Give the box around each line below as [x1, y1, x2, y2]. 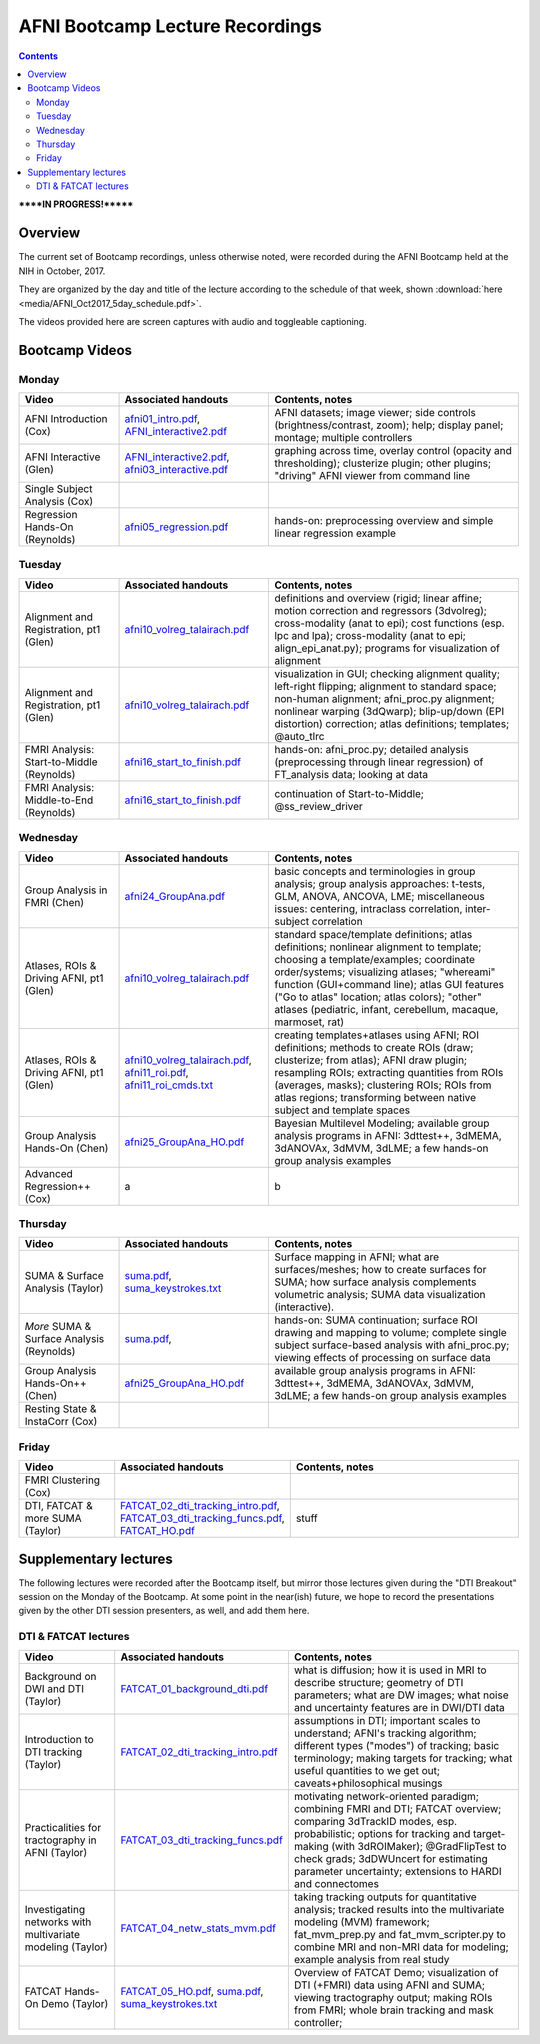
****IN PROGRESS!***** [18, 198, 134, 210]
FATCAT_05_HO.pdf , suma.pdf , [120, 1984, 264, 1998]
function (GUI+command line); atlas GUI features [274, 977, 505, 991]
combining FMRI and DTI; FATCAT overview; [293, 1801, 502, 1815]
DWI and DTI [24, 1681, 85, 1695]
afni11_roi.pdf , [124, 1065, 189, 1079]
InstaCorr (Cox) [24, 1415, 98, 1429]
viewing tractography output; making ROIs [293, 1990, 493, 2004]
